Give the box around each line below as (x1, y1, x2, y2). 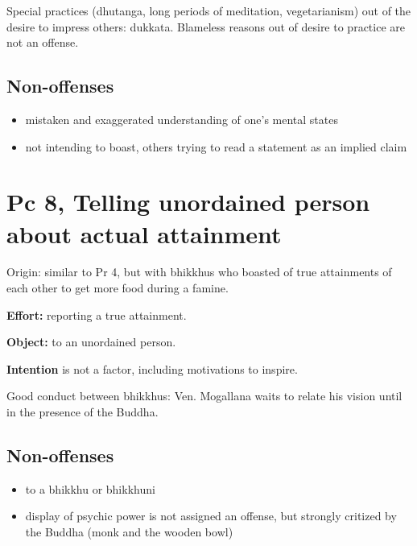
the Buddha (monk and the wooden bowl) (25, 523, 233, 540)
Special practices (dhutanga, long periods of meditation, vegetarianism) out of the (6, 2, 411, 19)
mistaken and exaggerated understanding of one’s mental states (25, 110, 338, 127)
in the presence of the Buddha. (6, 403, 159, 420)
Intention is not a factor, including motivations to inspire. (6, 360, 298, 377)
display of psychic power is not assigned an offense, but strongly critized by (25, 507, 397, 524)
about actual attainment (6, 217, 282, 250)
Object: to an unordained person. (6, 333, 176, 350)
